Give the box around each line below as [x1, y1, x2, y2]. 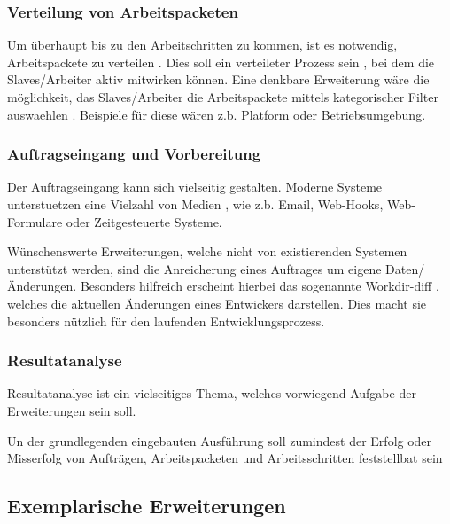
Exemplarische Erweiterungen [7, 492, 286, 520]
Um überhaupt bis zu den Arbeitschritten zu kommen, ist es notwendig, [7, 35, 398, 54]
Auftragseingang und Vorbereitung [7, 143, 261, 165]
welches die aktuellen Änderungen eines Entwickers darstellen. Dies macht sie [7, 293, 427, 312]
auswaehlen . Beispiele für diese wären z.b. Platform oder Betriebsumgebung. [7, 105, 426, 123]
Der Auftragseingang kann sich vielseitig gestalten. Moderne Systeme [7, 177, 383, 196]
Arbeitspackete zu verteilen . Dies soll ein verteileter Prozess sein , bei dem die [7, 52, 435, 71]
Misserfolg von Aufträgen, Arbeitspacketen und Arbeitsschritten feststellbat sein [7, 449, 443, 467]
